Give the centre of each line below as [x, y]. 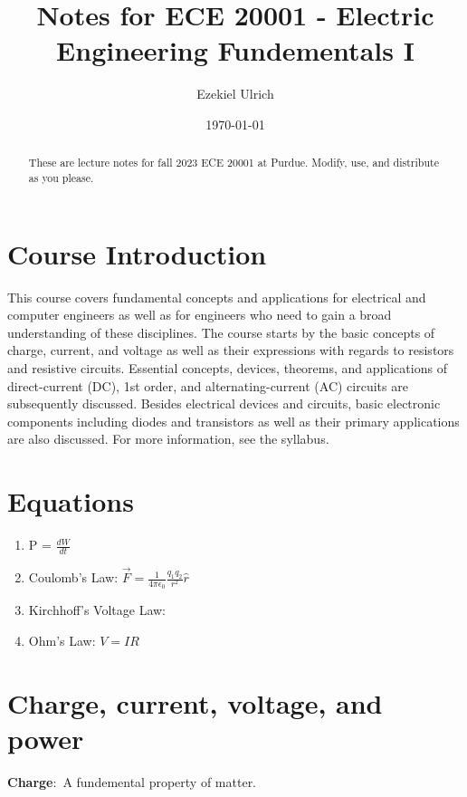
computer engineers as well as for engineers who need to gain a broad [200, 315]
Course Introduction [137, 253]
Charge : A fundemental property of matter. [132, 781]
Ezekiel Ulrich [235, 94]
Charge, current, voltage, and [195, 702]
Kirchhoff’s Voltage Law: [97, 610]
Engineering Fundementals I [235, 50]
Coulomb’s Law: [73, 577]
